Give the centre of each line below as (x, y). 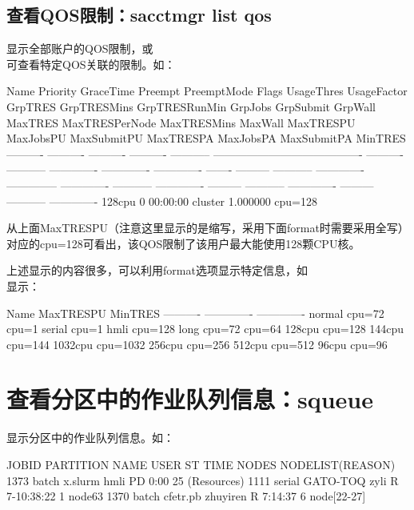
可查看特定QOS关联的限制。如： (91, 64)
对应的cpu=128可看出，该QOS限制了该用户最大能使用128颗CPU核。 (183, 243)
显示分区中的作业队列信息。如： (90, 438)
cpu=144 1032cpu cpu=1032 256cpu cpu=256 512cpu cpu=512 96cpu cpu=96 (197, 344)
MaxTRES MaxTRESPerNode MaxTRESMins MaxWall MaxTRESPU (181, 122)
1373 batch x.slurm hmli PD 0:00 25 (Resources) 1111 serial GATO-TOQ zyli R (203, 480)
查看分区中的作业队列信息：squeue (190, 399)
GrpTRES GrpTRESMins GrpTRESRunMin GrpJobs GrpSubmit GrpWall (191, 106)
